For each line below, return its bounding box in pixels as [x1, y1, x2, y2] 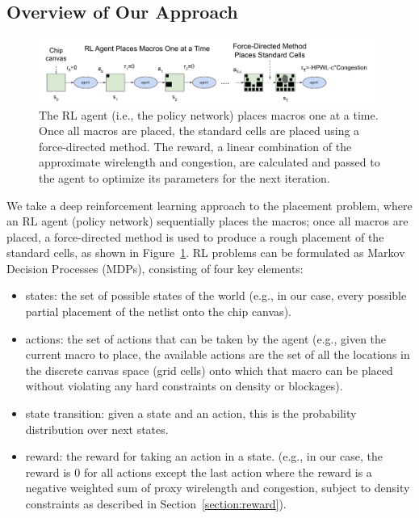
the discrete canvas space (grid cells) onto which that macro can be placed [25, 361, 393, 378]
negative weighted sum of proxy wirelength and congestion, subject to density [25, 479, 410, 496]
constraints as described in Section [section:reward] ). [25, 495, 287, 512]
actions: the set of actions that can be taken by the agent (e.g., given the [25, 330, 387, 347]
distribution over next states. [25, 420, 169, 437]
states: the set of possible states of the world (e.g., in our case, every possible [25, 287, 407, 304]
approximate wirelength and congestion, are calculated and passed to [39, 154, 380, 171]
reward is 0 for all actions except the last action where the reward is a [25, 463, 372, 480]
